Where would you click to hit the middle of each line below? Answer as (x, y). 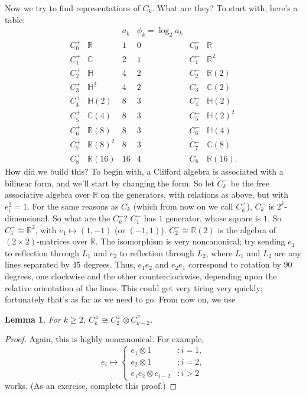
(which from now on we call (183, 206)
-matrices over (62, 241)
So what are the (81, 218)
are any (288, 252)
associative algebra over (48, 194)
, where (219, 252)
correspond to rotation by (235, 264)
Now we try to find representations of (72, 8)
